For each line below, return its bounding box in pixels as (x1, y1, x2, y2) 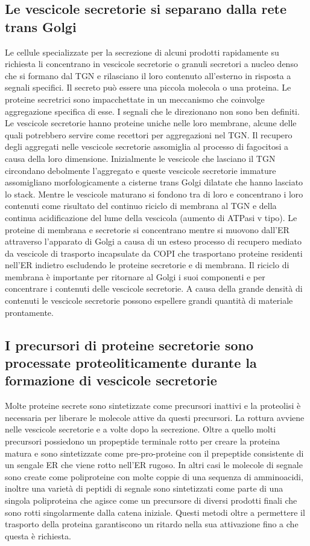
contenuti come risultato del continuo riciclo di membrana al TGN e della (5, 199, 277, 212)
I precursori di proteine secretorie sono (5, 335, 254, 354)
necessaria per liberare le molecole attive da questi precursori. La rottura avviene (5, 411, 305, 423)
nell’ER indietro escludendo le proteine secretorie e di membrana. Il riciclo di (5, 259, 289, 271)
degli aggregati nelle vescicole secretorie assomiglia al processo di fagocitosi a (5, 140, 289, 153)
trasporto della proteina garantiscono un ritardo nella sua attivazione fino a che (5, 518, 299, 530)
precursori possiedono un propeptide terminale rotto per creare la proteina (5, 435, 280, 448)
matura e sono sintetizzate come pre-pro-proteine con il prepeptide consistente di (5, 446, 304, 459)
